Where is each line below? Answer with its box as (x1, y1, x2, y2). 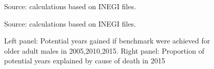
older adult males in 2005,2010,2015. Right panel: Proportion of (4, 45, 204, 56)
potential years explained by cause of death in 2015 (4, 55, 165, 66)
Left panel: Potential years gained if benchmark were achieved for (4, 35, 210, 46)
